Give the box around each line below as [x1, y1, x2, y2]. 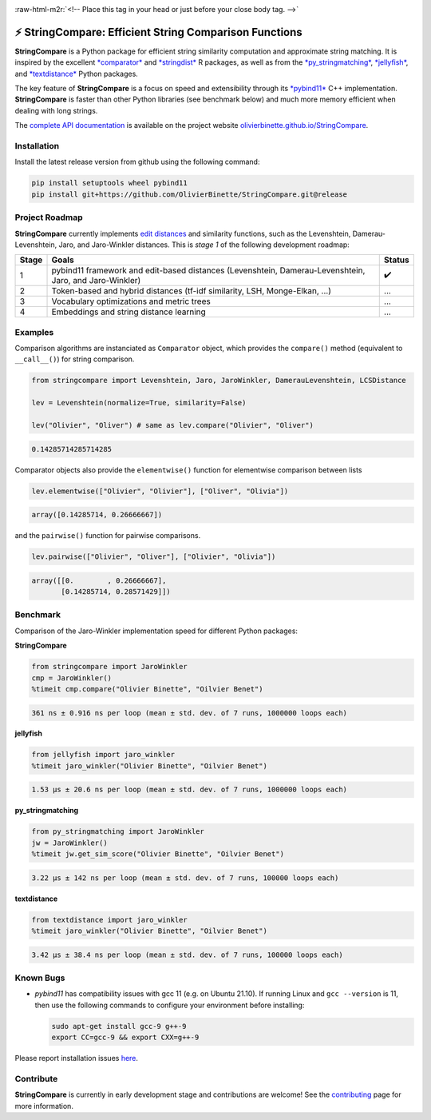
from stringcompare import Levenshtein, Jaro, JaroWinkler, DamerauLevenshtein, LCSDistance [31, 376, 406, 385]
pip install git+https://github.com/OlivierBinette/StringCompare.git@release [31, 189, 347, 199]
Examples [14, 326, 54, 337]
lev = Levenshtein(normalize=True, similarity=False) [31, 398, 247, 408]
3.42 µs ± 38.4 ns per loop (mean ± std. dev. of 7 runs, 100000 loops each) [31, 950, 343, 959]
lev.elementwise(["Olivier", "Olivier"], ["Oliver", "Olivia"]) [31, 486, 289, 496]
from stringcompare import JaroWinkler [31, 662, 188, 672]
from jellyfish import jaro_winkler [31, 750, 176, 759]
